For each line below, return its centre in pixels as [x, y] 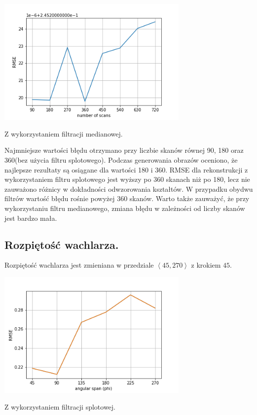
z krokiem [206, 265]
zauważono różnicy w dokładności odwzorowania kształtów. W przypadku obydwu [129, 189]
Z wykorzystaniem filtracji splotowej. [60, 406]
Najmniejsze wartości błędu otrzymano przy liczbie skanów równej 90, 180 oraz [124, 150]
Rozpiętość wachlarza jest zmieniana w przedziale [79, 265]
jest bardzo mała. [31, 218]
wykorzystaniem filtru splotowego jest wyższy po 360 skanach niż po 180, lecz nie [127, 179]
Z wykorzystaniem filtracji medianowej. [64, 133]
